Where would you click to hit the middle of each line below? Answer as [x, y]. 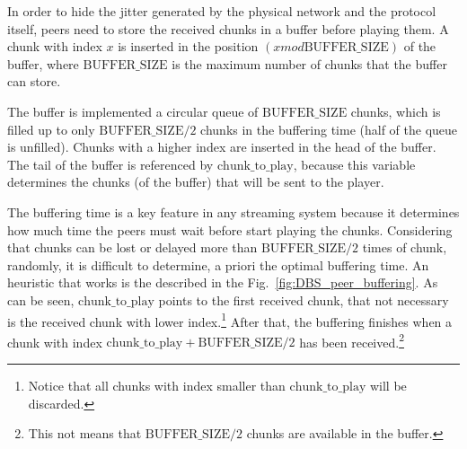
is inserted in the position [188, 46]
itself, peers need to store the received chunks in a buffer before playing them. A [228, 28]
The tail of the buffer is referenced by [110, 164]
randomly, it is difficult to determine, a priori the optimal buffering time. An [218, 264]
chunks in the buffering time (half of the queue [329, 129]
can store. [34, 81]
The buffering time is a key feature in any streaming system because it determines [233, 211]
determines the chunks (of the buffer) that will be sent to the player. [196, 182]
